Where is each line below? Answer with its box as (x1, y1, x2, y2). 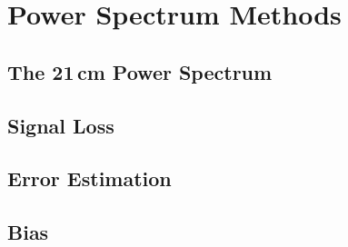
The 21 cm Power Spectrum (7, 57, 273, 85)
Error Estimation (7, 164, 172, 193)
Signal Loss (7, 111, 114, 139)
